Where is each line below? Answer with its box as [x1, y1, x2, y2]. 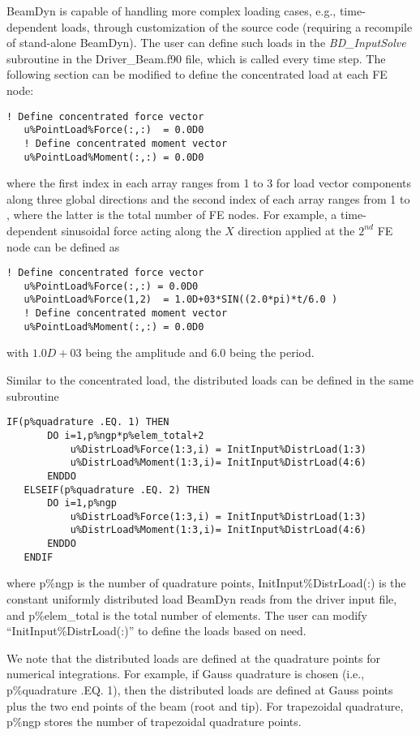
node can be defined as [6, 238, 120, 255]
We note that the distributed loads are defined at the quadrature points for [6, 649, 380, 666]
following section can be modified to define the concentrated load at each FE [6, 66, 388, 83]
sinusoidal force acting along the [61, 221, 221, 239]
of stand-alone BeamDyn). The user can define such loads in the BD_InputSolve [6, 34, 406, 51]
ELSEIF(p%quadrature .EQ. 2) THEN [24, 484, 210, 496]
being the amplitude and [85, 344, 208, 361]
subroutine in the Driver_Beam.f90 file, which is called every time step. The [6, 49, 386, 67]
